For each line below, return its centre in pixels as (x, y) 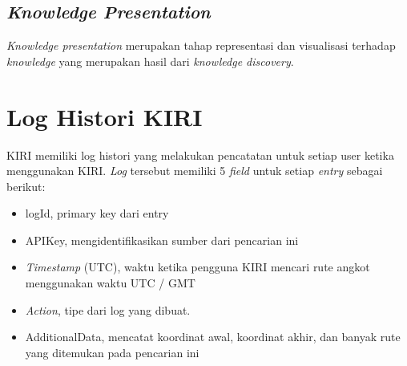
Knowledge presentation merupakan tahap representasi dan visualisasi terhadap (201, 45)
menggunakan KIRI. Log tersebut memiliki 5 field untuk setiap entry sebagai (195, 171)
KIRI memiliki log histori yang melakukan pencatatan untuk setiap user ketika (200, 155)
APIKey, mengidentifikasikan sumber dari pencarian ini (162, 240)
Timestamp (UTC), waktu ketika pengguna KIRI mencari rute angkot (197, 267)
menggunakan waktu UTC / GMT (110, 283)
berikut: (26, 186)
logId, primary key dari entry (97, 213)
